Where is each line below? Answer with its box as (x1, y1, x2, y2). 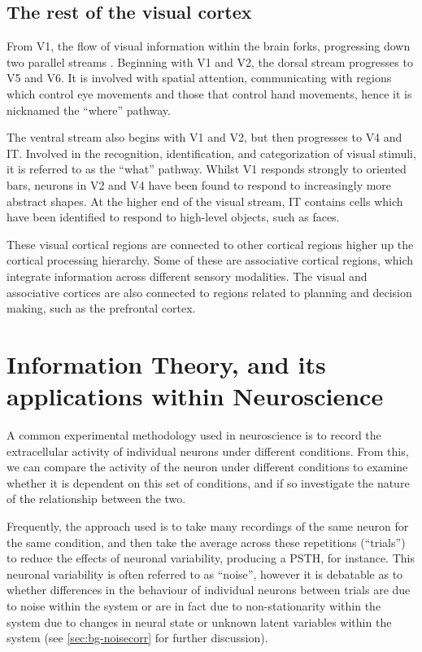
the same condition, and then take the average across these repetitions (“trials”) (7, 533, 406, 550)
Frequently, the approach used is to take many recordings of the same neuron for (7, 517, 409, 534)
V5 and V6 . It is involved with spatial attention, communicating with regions (7, 69, 392, 86)
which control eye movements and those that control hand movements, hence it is (7, 85, 412, 102)
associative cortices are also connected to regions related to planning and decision (7, 283, 412, 300)
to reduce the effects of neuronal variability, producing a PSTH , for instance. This (7, 549, 415, 567)
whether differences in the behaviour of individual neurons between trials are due (7, 581, 411, 598)
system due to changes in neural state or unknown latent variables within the (7, 613, 392, 630)
